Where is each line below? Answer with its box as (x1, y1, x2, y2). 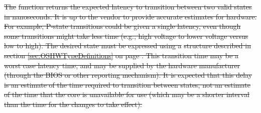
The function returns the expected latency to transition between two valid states (4, 1, 252, 11)
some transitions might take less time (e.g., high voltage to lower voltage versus (4, 30, 248, 41)
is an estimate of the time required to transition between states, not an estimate (4, 79, 250, 90)
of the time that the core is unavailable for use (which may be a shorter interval (4, 89, 249, 100)
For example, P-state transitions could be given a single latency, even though (4, 21, 241, 31)
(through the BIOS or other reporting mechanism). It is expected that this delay (4, 70, 252, 80)
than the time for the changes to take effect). (4, 99, 143, 109)
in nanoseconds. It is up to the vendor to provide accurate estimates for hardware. (4, 11, 257, 21)
